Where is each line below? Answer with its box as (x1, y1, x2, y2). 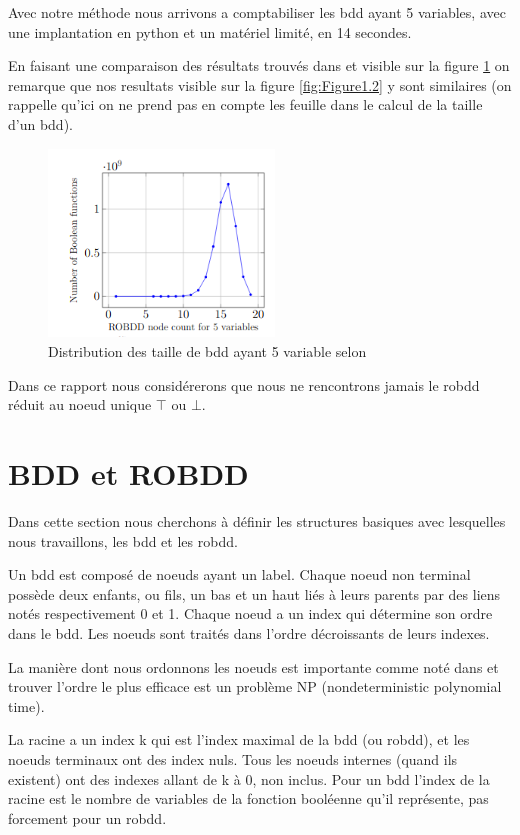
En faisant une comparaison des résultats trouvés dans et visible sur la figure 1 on (8, 55, 510, 76)
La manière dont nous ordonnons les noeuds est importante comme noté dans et (8, 656, 499, 677)
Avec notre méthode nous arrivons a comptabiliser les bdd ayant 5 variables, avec (8, 2, 506, 22)
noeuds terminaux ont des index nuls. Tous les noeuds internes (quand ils (8, 748, 458, 769)
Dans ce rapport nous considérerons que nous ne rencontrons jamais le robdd (8, 374, 480, 395)
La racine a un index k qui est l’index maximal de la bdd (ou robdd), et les (8, 729, 470, 750)
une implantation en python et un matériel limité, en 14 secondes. (8, 21, 412, 42)
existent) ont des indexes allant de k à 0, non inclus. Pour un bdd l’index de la (8, 768, 490, 789)
